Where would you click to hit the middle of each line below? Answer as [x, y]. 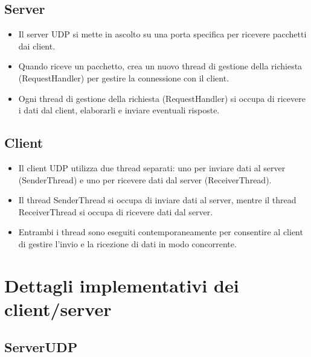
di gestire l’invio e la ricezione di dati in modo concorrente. [127, 243]
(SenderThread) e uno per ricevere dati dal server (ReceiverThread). [145, 179]
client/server [58, 308]
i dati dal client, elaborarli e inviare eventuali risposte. [119, 110]
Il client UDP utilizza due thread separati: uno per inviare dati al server [152, 167]
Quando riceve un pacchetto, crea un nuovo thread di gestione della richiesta [160, 66]
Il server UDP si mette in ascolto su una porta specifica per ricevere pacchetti [162, 34]
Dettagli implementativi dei [122, 285]
